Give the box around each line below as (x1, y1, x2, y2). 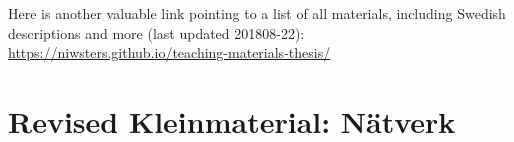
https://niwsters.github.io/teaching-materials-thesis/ (8, 42, 331, 63)
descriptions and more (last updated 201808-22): (8, 22, 305, 43)
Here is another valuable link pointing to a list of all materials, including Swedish (8, 3, 506, 23)
